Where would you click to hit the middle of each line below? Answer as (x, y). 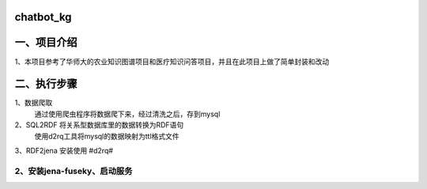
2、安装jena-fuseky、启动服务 (74, 171)
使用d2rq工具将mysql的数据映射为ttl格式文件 (107, 136)
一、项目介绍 (46, 42)
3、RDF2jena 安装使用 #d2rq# (64, 151)
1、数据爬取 (34, 103)
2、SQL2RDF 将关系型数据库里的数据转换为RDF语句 (99, 125)
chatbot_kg (43, 17)
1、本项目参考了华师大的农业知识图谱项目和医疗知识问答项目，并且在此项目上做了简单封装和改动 (172, 61)
